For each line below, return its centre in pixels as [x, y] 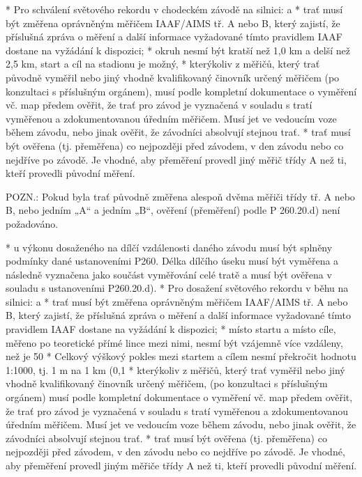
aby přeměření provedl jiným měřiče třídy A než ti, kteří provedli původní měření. [181, 465]
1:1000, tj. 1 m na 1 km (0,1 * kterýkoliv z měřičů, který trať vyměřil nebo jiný [175, 369]
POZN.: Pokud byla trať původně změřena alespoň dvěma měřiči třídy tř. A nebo [180, 196]
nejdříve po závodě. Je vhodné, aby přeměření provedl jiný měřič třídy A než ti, [176, 159]
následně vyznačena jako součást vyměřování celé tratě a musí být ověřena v [169, 274]
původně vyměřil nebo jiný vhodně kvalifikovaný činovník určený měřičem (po [173, 77]
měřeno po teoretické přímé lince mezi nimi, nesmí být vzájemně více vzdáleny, [174, 342]
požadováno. [32, 223]
